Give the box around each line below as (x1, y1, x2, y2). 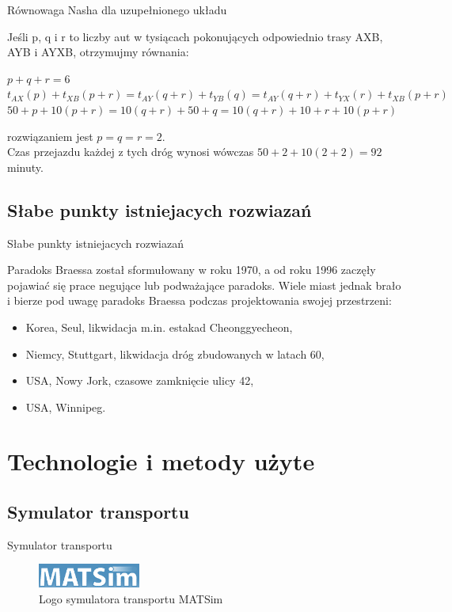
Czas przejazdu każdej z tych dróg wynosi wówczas (7, 143, 254, 160)
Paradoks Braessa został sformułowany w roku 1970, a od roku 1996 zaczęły (7, 261, 376, 278)
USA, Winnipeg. (25, 398, 106, 415)
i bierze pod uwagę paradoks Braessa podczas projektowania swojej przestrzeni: (7, 292, 392, 309)
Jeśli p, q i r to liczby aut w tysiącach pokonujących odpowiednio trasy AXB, (7, 28, 383, 44)
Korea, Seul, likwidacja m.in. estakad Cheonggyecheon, (25, 318, 293, 335)
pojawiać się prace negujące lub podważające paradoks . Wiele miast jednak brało (7, 276, 401, 293)
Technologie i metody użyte (7, 445, 315, 477)
